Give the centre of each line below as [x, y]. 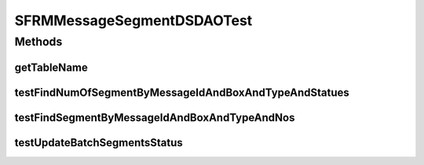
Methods [38, 42]
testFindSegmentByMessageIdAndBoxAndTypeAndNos [155, 117]
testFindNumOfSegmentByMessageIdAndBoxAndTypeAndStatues [182, 92]
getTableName [51, 67]
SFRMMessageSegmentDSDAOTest [133, 20]
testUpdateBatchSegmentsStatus [99, 143]
